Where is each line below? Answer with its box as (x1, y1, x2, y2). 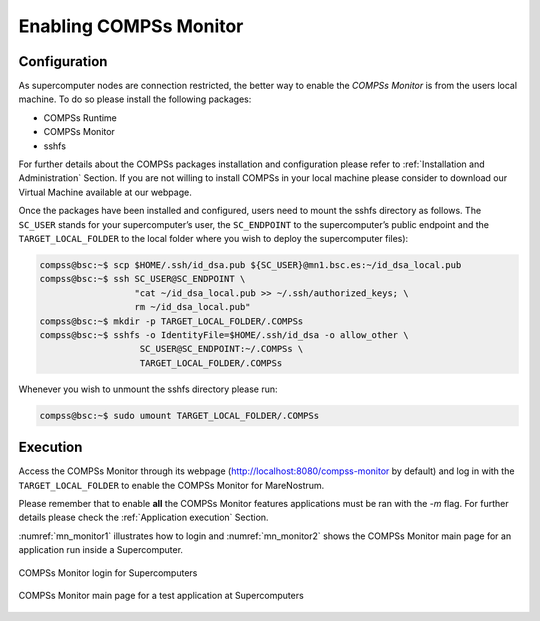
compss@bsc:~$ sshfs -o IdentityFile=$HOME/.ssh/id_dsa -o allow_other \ (39, 329, 409, 340)
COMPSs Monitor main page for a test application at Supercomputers (18, 589, 304, 601)
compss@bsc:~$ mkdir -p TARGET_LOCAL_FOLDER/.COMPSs (39, 315, 304, 327)
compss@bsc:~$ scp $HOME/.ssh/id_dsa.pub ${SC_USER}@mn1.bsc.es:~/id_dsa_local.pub (39, 259, 462, 270)
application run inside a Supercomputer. (18, 544, 184, 556)
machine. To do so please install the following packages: (18, 93, 252, 105)
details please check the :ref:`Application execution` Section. (18, 511, 269, 524)
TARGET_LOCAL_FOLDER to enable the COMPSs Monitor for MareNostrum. (18, 479, 325, 491)
